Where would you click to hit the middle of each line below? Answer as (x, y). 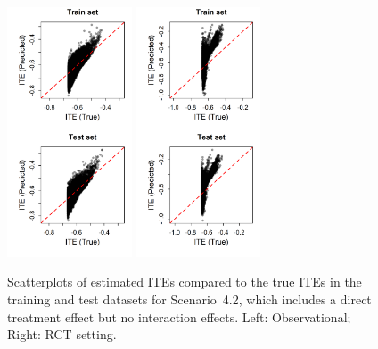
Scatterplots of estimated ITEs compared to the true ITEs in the (185, 282)
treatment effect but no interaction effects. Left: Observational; (179, 316)
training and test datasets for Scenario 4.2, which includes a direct (189, 299)
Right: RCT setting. (62, 334)
